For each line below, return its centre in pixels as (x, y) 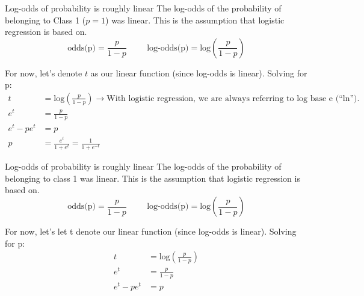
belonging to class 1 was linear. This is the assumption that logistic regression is (153, 178)
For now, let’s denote (44, 72)
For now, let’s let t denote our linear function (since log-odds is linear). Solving (151, 231)
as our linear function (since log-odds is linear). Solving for (199, 72)
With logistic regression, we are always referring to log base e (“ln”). (233, 98)
